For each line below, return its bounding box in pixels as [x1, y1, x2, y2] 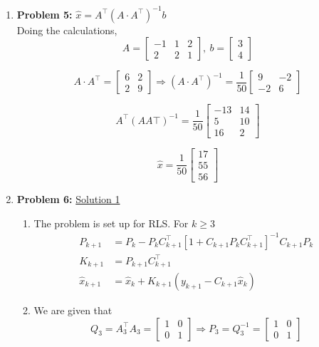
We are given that [33, 303, 113, 318]
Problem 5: [16, 6, 73, 21]
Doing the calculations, [16, 22, 117, 37]
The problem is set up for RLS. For [33, 215, 189, 230]
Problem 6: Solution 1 [16, 192, 120, 207]
